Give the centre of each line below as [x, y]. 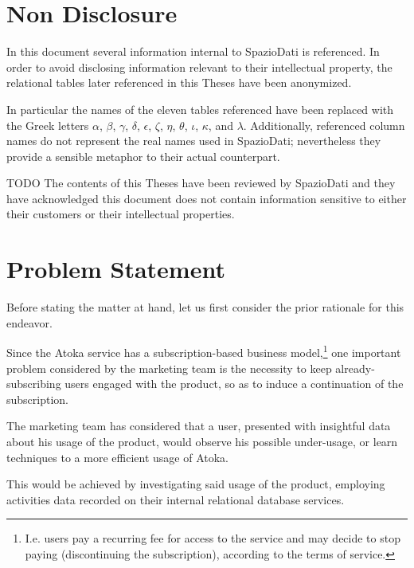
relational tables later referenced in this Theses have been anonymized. [179, 82]
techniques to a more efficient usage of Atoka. [117, 457]
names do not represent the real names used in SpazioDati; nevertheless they [194, 141]
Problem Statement [116, 269]
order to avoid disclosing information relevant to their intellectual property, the [199, 67]
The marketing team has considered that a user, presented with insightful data [199, 426]
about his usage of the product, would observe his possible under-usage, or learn [202, 441]
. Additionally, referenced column [324, 125]
